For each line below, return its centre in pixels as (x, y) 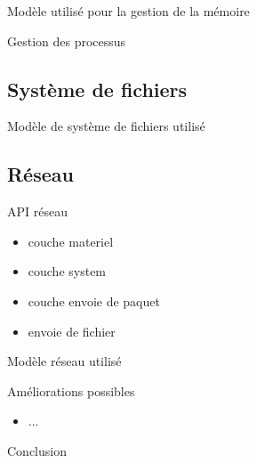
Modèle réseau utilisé (64, 361)
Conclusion (37, 450)
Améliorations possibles (71, 390)
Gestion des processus (67, 41)
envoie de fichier (72, 331)
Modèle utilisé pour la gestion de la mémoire (128, 11)
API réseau (37, 211)
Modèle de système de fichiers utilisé (106, 126)
